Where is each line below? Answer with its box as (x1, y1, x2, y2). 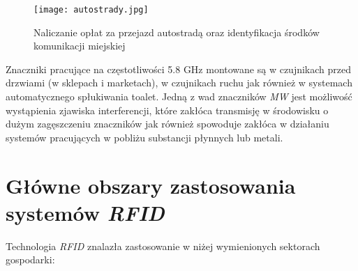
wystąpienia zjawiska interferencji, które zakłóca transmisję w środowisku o (6, 102, 329, 117)
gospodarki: (6, 252, 55, 267)
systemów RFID (6, 198, 165, 227)
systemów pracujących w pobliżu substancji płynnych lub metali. (6, 130, 283, 144)
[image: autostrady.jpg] (33, 5, 149, 15)
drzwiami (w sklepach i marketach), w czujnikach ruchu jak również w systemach (6, 75, 352, 90)
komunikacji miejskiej (33, 38, 126, 53)
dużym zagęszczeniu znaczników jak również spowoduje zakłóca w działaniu (6, 116, 329, 131)
